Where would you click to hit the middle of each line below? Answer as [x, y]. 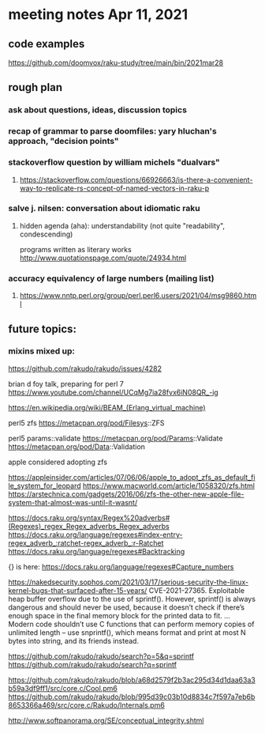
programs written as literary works [75, 249]
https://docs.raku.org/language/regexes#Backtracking [97, 551]
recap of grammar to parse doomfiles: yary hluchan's [112, 131]
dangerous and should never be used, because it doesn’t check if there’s [127, 607]
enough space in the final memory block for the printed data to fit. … [119, 615]
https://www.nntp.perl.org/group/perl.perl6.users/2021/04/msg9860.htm [138, 296]
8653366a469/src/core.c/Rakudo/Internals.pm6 [87, 705]
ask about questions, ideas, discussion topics [98, 110]
